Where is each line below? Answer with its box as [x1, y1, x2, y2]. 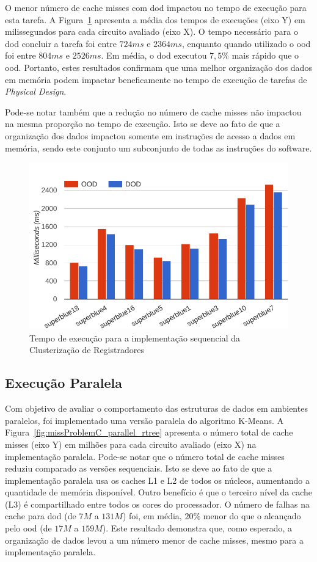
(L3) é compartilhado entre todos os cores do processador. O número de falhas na [5, 497, 310, 510]
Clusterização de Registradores [29, 343, 144, 356]
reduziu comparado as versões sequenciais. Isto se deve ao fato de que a [5, 462, 272, 475]
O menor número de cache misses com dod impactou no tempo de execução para [5, 1, 307, 13]
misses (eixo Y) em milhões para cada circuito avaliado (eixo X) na [5, 437, 257, 450]
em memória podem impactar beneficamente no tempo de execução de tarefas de [5, 73, 307, 86]
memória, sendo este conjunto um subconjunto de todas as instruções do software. [5, 141, 312, 154]
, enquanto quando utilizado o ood [181, 37, 311, 49]
